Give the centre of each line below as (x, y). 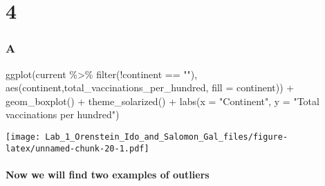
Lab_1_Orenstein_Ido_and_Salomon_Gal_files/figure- (167, 137)
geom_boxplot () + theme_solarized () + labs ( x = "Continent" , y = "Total (162, 101)
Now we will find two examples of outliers (108, 174)
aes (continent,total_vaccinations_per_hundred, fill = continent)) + (150, 87)
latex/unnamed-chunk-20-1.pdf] (77, 148)
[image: (23, 137)
